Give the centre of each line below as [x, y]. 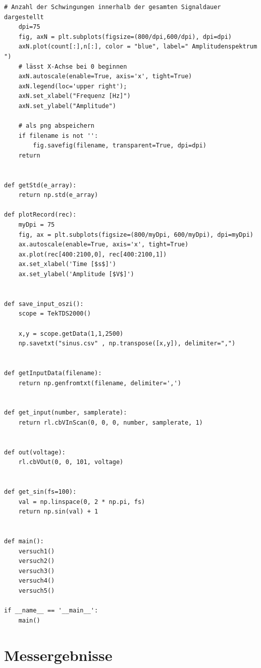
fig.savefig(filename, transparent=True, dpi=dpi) [120, 146]
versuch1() [37, 551]
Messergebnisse [58, 655]
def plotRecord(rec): [40, 215]
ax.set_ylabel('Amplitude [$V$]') [76, 274]
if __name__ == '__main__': [51, 611]
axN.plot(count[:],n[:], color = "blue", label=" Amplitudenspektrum [138, 47]
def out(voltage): [35, 452]
